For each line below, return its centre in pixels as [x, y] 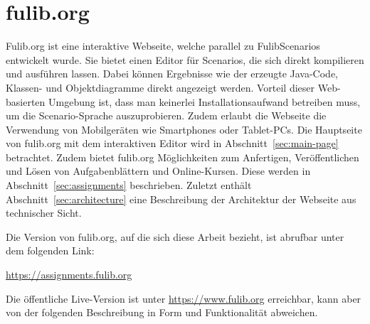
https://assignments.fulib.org [69, 275]
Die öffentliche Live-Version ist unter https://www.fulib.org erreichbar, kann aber [184, 298]
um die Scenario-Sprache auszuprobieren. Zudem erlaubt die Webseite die [166, 115]
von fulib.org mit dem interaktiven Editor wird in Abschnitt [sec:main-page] [172, 143]
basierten [26, 101]
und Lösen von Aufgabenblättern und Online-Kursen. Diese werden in [158, 171]
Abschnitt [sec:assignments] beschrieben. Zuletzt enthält [129, 185]
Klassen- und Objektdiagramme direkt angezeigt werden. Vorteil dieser [160, 87]
